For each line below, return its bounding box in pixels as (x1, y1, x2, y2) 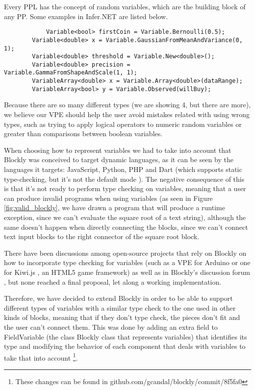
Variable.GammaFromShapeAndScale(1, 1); (4, 69, 138, 76)
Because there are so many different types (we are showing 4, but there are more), (4, 99, 251, 110)
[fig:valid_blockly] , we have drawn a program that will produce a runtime (4, 202, 225, 213)
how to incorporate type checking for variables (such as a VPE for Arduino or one (4, 257, 251, 268)
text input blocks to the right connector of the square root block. (4, 231, 200, 242)
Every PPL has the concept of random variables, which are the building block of (4, 1, 246, 11)
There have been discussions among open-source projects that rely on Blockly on (4, 247, 247, 258)
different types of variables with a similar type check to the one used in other (4, 302, 236, 313)
